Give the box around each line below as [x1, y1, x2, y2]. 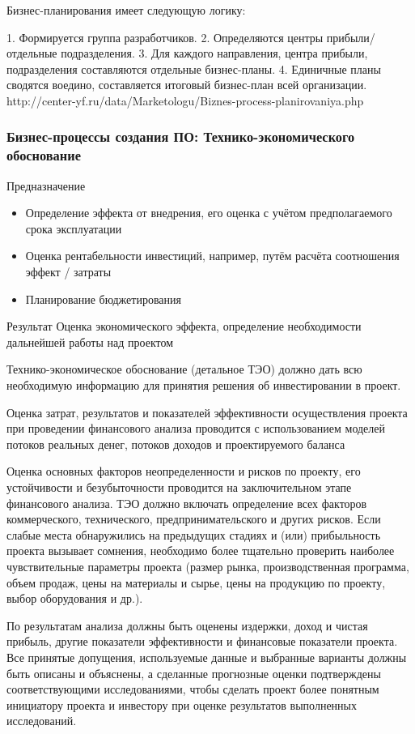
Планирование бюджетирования [25, 290, 181, 307]
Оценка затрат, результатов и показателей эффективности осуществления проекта [6, 403, 408, 420]
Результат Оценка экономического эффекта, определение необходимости [6, 318, 362, 335]
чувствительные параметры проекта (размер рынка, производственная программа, [6, 557, 409, 574]
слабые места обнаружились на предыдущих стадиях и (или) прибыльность [6, 526, 381, 543]
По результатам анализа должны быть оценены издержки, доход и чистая [6, 617, 368, 634]
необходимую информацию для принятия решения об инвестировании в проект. [6, 377, 401, 394]
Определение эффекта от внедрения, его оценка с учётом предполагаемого [25, 204, 392, 221]
